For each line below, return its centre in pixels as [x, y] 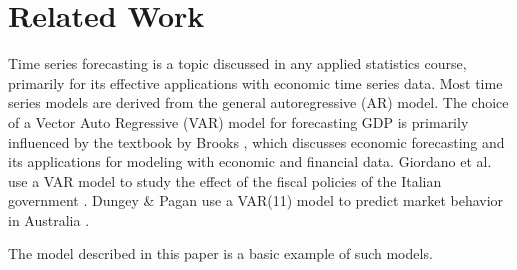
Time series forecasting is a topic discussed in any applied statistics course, [237, 63]
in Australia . [49, 219]
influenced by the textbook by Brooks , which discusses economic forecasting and [256, 141]
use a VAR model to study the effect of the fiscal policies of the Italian [225, 180]
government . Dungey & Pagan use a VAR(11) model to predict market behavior [256, 200]
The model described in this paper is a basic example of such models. [220, 253]
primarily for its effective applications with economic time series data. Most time [255, 82]
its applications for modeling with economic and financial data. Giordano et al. [250, 161]
